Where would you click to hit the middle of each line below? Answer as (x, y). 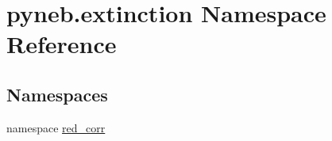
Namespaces (57, 94)
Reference (62, 44)
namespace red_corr (56, 127)
